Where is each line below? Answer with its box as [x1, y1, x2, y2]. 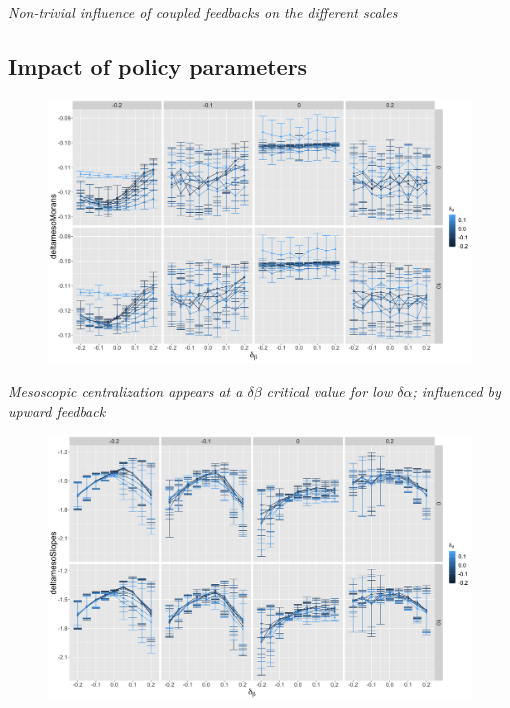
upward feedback [8, 400, 106, 421]
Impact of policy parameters [8, 50, 308, 81]
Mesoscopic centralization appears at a [8, 380, 243, 401]
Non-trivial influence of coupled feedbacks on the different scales [8, 2, 398, 22]
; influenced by [412, 380, 501, 401]
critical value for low [266, 380, 393, 401]
